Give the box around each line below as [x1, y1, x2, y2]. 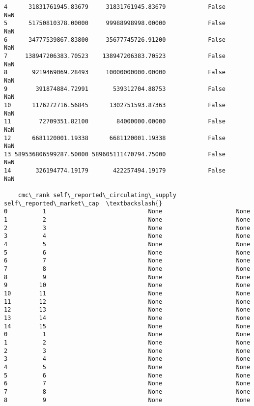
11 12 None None [4, 298, 251, 305]
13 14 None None [4, 314, 251, 321]
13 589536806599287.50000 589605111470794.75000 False [4, 150, 226, 158]
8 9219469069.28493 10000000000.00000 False [4, 69, 226, 76]
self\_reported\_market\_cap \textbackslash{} [4, 200, 163, 207]
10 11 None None [4, 290, 251, 297]
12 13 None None [4, 306, 251, 314]
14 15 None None [4, 322, 251, 330]
